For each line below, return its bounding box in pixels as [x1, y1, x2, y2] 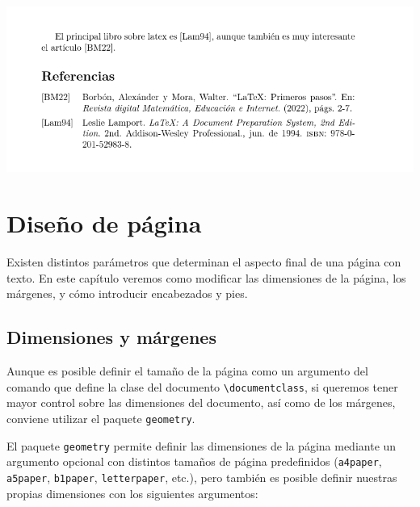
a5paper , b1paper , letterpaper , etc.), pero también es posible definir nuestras [6, 468, 397, 485]
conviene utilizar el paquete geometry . [6, 409, 195, 426]
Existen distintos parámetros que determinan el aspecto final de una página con [6, 253, 401, 270]
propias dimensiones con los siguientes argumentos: [6, 484, 258, 501]
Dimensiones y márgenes [6, 325, 216, 350]
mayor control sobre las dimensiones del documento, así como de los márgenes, [6, 394, 396, 411]
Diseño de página [6, 207, 202, 240]
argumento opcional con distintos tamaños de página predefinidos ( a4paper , [6, 453, 382, 470]
